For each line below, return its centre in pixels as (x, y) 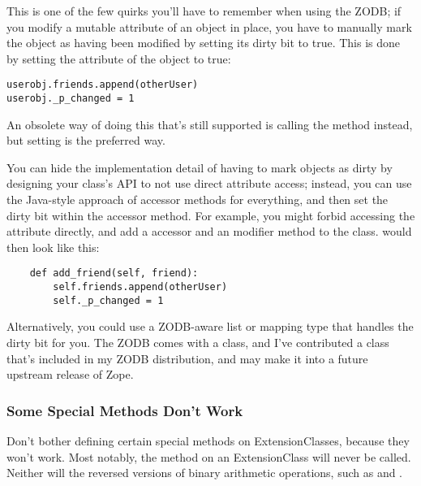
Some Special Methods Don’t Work (125, 410)
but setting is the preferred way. (86, 140)
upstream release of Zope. (70, 374)
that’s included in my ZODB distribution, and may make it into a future (187, 358)
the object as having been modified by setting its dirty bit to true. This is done (204, 43)
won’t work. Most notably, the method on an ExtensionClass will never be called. (209, 456)
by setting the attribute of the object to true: (119, 58)
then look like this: (53, 247)
